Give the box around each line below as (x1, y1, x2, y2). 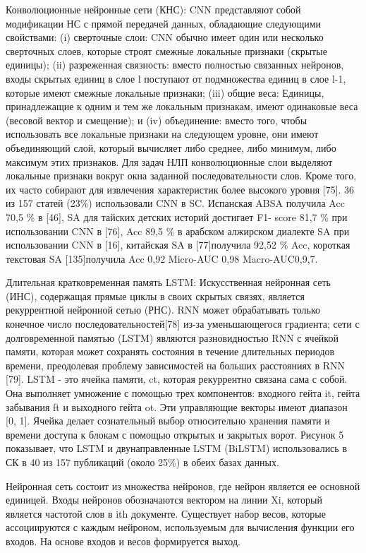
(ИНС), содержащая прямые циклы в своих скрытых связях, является (6, 288, 305, 303)
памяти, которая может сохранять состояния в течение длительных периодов (6, 344, 335, 359)
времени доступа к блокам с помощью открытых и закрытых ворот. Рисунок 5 (6, 427, 344, 441)
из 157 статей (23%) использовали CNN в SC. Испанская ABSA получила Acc (6, 196, 345, 210)
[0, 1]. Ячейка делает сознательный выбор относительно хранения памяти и (6, 413, 330, 428)
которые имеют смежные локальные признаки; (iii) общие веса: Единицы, (6, 85, 324, 100)
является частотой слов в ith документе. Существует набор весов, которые (6, 506, 326, 521)
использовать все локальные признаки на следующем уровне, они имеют (6, 126, 319, 141)
